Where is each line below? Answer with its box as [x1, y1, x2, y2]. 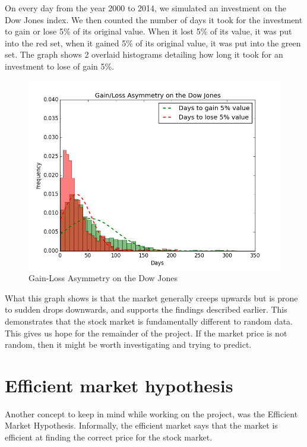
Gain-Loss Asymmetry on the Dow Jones [29, 272, 178, 284]
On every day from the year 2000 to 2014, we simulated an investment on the [5, 2, 286, 14]
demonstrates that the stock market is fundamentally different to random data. [5, 314, 293, 327]
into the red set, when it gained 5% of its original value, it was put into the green [5, 36, 301, 49]
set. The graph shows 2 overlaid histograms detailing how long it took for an [5, 48, 283, 61]
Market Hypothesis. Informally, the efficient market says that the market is [5, 419, 278, 432]
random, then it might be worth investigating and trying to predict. [5, 338, 252, 351]
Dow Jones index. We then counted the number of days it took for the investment [5, 13, 303, 26]
